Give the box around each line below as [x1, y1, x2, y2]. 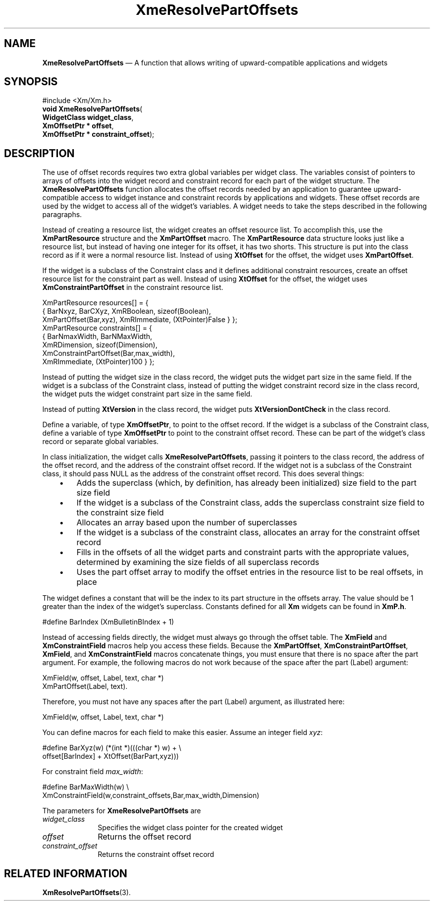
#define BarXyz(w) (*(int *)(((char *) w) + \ [42, 743, 181, 752]
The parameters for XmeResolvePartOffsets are [42, 806, 201, 815]
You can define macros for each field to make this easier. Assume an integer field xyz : [42, 728, 323, 737]
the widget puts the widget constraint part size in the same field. [42, 390, 253, 398]
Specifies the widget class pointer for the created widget [98, 823, 283, 832]
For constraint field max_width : [42, 767, 143, 776]
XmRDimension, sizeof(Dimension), [42, 340, 158, 349]
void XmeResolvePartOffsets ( [42, 105, 143, 113]
